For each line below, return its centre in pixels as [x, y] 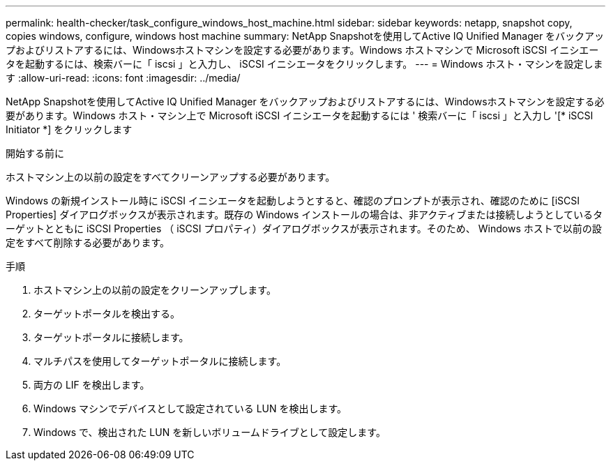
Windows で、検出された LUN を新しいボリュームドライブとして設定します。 [210, 432]
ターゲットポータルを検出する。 [107, 314]
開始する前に [35, 153]
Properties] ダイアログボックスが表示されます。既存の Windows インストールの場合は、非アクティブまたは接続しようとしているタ [304, 215]
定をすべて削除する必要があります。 [88, 242]
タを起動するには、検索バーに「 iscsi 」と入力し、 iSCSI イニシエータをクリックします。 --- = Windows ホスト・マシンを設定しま [304, 64]
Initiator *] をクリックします [69, 129]
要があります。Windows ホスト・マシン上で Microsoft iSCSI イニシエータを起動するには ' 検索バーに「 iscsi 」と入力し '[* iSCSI [300, 115]
